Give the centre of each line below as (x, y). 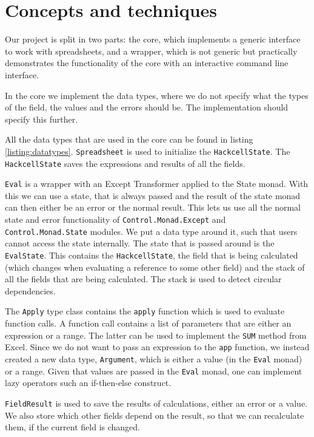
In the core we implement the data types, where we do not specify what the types (157, 95)
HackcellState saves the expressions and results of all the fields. (125, 163)
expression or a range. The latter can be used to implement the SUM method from (156, 335)
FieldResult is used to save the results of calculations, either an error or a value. (156, 403)
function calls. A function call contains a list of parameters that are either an (148, 323)
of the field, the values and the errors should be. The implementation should (147, 107)
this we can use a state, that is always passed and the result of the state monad (153, 195)
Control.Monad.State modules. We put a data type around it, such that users (151, 231)
